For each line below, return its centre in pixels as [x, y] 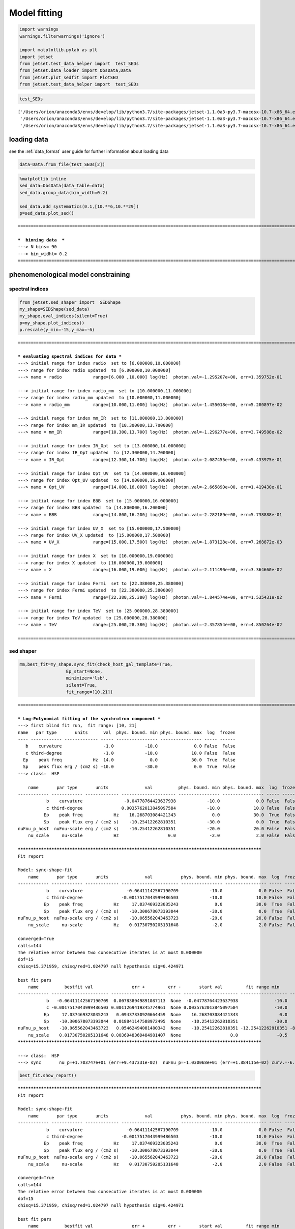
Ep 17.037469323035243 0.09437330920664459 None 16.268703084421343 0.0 [165, 1014]
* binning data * [41, 240]
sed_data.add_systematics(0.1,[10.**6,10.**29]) [79, 206]
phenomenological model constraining [70, 275]
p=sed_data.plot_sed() [47, 213]
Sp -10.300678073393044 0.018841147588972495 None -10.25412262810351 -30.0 [165, 1021]
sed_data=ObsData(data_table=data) [62, 186]
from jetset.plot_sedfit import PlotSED [69, 77]
